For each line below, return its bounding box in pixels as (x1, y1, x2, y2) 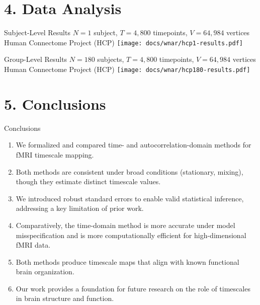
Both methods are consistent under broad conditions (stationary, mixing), (16, 166, 243, 177)
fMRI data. (16, 240, 51, 250)
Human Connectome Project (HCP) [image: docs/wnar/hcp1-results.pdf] (4, 37, 243, 47)
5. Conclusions (4, 93, 106, 114)
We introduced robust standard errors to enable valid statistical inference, (16, 193, 244, 203)
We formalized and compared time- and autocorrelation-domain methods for (16, 139, 251, 150)
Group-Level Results (4, 54, 67, 64)
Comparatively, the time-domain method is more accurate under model (16, 219, 235, 230)
